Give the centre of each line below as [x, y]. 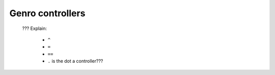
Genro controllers [47, 13]
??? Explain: [34, 28]
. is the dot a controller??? [75, 61]
